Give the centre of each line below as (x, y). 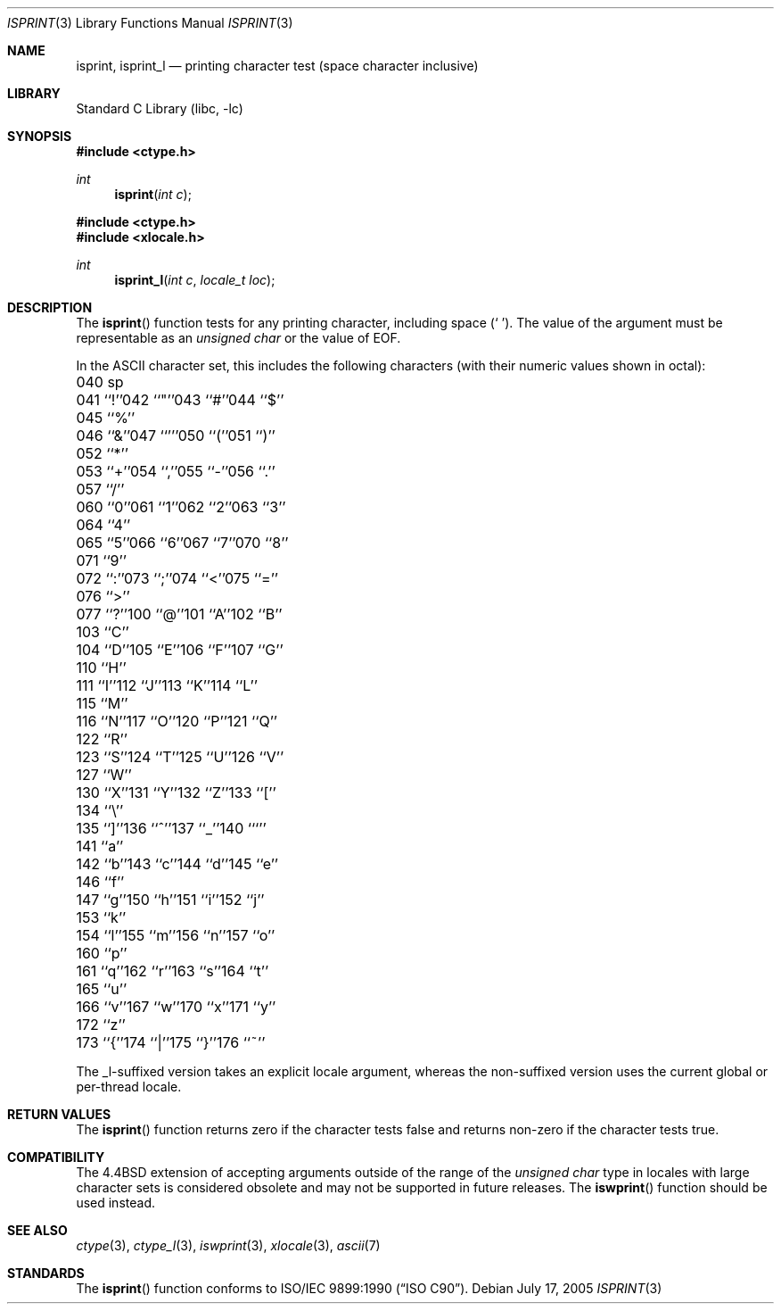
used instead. (115, 1203)
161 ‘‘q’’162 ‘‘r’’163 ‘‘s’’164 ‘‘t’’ (173, 971)
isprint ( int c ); (153, 194)
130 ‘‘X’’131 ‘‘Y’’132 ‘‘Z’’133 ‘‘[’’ (176, 792)
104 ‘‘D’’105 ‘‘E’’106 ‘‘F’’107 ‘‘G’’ (180, 650)
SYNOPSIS (40, 136)
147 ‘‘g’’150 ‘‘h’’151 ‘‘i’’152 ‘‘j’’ (170, 900)
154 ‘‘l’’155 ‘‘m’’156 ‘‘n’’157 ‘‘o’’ (176, 935)
